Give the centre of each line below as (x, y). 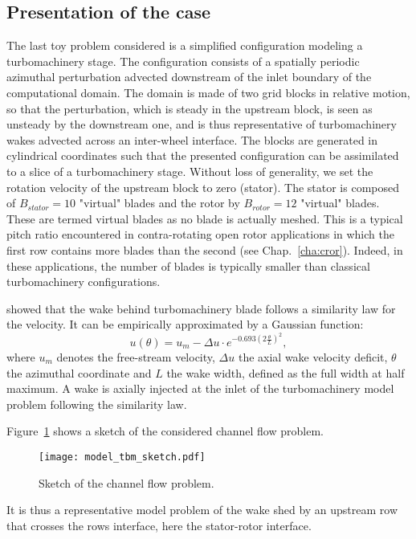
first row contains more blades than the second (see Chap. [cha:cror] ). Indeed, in (205, 249)
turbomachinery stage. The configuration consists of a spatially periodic (183, 61)
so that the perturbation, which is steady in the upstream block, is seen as (190, 108)
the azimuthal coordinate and (79, 372)
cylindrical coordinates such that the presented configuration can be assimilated (203, 155)
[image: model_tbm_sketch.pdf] (122, 457)
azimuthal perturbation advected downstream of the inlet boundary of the (189, 77)
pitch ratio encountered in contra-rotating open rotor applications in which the (200, 234)
